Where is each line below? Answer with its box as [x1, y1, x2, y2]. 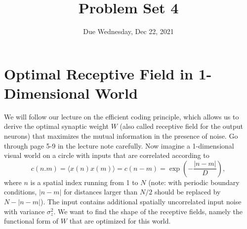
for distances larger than [64, 187, 138, 197]
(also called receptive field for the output [120, 121, 244, 131]
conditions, [4, 187, 37, 197]
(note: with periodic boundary [148, 177, 240, 187]
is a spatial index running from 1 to [30, 177, 138, 187]
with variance [4, 206, 45, 216]
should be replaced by [154, 187, 221, 197]
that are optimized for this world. [69, 216, 171, 226]
